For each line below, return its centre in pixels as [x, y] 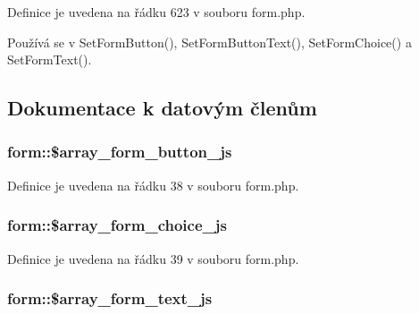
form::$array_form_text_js [110, 298]
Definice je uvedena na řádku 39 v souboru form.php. [153, 258]
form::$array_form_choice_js [117, 225]
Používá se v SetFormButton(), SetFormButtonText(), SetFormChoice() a [209, 42]
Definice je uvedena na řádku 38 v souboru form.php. [153, 185]
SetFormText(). [50, 59]
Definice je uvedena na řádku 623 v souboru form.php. [156, 12]
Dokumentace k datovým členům [162, 108]
